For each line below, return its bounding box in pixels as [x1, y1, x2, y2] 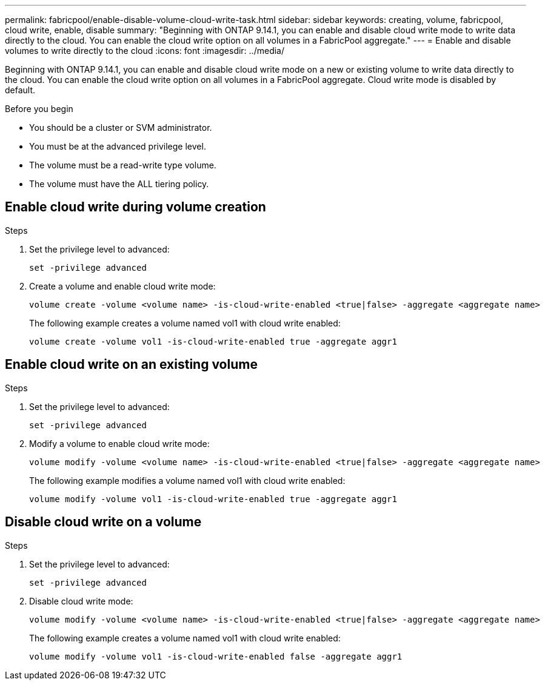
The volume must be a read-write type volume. [29, 160, 216, 170]
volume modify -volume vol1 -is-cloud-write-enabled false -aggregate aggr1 [29, 651, 403, 661]
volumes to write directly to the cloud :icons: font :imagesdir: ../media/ [5, 45, 284, 56]
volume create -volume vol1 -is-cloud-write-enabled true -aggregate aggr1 [29, 336, 397, 346]
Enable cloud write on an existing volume [5, 357, 258, 372]
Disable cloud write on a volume [5, 514, 202, 530]
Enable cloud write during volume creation [5, 199, 266, 215]
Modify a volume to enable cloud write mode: [29, 438, 210, 449]
